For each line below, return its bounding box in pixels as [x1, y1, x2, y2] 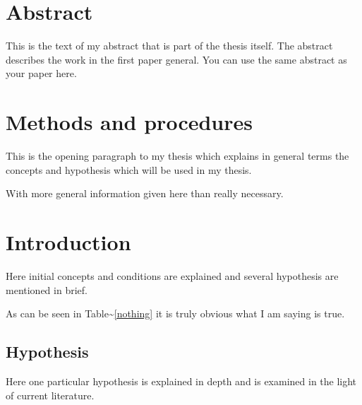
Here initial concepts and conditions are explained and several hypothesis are [6, 268, 339, 283]
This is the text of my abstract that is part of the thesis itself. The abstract [6, 38, 333, 53]
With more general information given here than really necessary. [6, 186, 284, 201]
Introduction [6, 228, 131, 256]
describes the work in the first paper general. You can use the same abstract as [6, 52, 347, 66]
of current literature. [6, 387, 95, 402]
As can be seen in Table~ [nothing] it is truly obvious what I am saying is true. [6, 306, 345, 321]
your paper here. [6, 66, 77, 81]
